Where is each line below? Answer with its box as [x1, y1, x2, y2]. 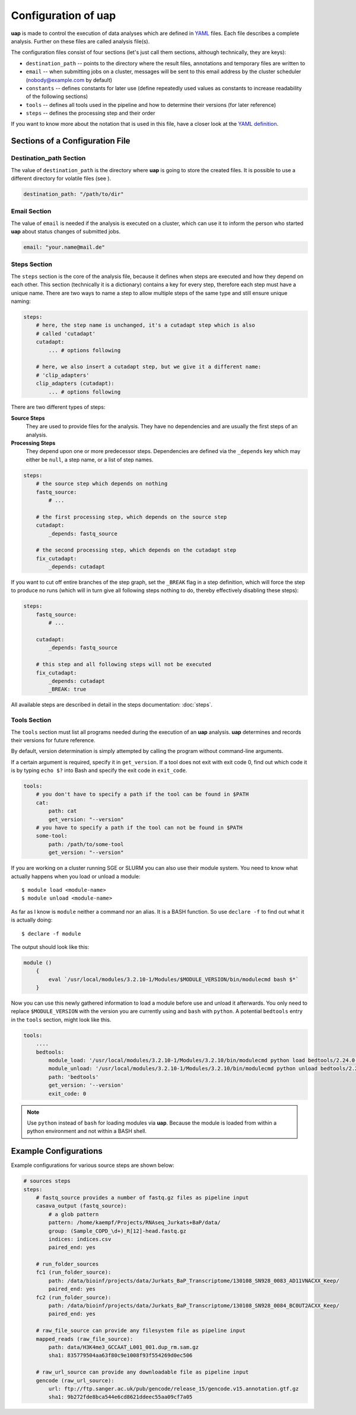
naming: [11, 297, 31, 305]
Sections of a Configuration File [11, 136, 131, 146]
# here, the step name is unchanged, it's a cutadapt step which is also [36, 322, 255, 329]
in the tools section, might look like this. [11, 1016, 112, 1023]
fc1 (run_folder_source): [36, 1269, 112, 1276]
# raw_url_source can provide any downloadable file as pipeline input [36, 1369, 249, 1376]
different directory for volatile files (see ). [11, 175, 112, 182]
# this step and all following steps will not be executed [36, 661, 212, 668]
